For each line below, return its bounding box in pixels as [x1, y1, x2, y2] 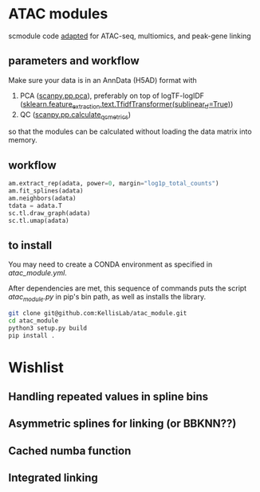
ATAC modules [8, 5, 108, 23]
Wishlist [8, 358, 64, 377]
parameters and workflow [8, 54, 140, 68]
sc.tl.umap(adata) [8, 217, 69, 225]
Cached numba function [8, 443, 132, 458]
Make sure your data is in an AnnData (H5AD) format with [8, 75, 197, 84]
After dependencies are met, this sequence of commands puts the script [8, 283, 247, 293]
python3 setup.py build [8, 324, 88, 332]
